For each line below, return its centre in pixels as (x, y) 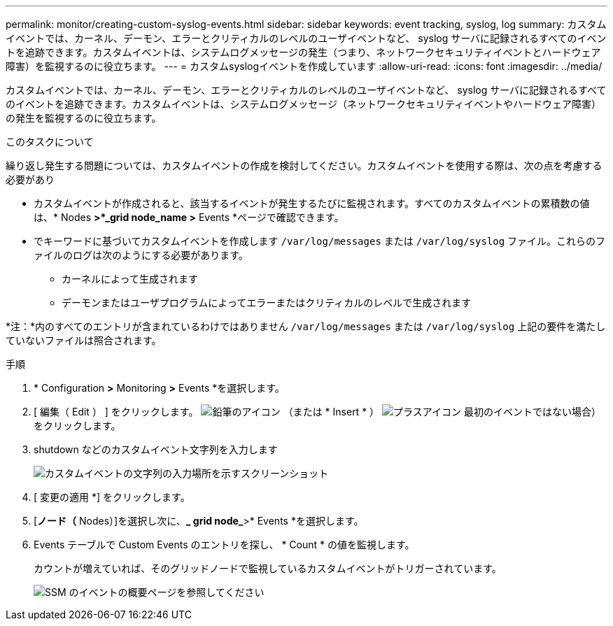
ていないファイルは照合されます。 (84, 340)
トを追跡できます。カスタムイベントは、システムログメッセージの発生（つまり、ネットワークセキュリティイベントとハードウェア (303, 52)
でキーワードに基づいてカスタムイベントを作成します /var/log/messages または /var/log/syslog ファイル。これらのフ (320, 241)
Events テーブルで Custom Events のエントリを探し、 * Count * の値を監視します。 (224, 545)
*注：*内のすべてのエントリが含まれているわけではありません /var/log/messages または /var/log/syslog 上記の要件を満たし (306, 326)
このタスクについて (50, 142)
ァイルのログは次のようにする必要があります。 (141, 255)
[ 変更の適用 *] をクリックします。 (112, 497)
